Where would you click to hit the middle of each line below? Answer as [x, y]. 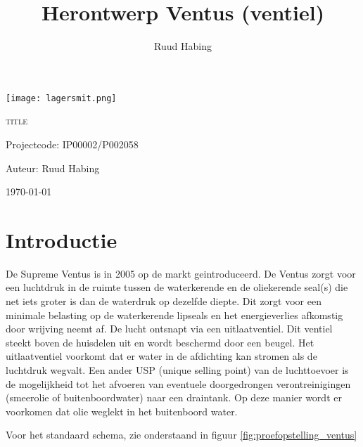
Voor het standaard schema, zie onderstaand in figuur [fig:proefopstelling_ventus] [181, 435]
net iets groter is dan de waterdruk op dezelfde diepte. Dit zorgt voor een [164, 301]
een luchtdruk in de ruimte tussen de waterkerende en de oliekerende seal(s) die [177, 287]
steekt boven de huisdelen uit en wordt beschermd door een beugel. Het [160, 342]
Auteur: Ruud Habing [53, 168]
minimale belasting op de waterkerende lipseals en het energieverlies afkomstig [174, 315]
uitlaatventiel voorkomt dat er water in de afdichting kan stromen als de [161, 356]
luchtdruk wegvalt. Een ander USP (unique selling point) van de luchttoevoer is [177, 370]
